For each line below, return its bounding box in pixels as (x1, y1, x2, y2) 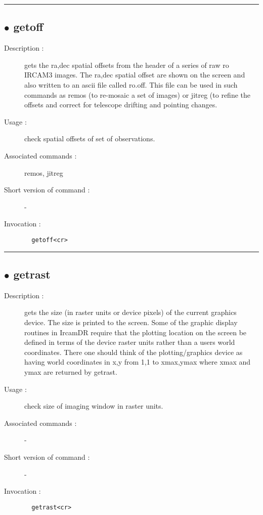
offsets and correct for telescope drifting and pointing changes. (24, 99, 217, 110)
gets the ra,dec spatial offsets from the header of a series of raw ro (24, 59, 229, 70)
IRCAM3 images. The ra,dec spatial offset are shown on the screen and (24, 69, 245, 80)
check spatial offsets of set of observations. (24, 133, 155, 144)
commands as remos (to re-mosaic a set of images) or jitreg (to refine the (24, 89, 251, 100)
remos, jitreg (24, 167, 63, 178)
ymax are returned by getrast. (24, 366, 117, 377)
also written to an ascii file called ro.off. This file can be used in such (24, 79, 238, 90)
